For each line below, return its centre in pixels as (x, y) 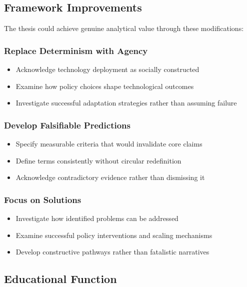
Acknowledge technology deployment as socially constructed (107, 69)
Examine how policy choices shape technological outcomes (105, 86)
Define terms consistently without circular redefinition (98, 160)
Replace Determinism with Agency (76, 50)
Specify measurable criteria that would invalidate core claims (109, 144)
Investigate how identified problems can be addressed (97, 218)
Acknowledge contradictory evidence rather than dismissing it (110, 177)
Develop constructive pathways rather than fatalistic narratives (112, 252)
